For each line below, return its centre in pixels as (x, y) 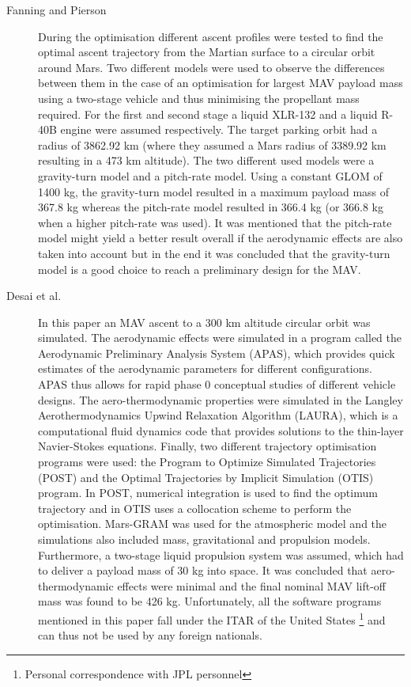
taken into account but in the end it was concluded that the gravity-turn (214, 253)
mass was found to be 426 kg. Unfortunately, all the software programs (210, 601)
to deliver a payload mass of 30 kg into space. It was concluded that (203, 570)
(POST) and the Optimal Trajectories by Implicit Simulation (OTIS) (206, 477)
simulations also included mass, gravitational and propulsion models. (204, 539)
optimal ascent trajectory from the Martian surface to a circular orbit (207, 52)
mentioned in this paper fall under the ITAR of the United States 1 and (212, 618)
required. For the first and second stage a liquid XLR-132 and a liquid (208, 114)
